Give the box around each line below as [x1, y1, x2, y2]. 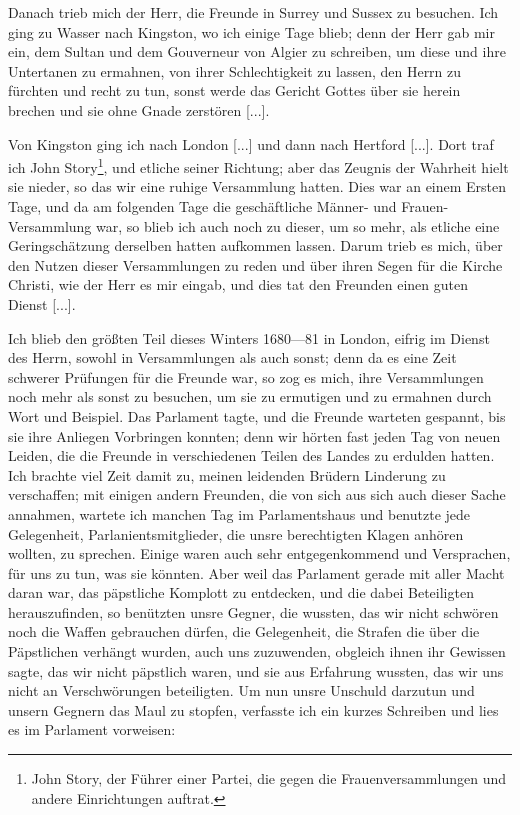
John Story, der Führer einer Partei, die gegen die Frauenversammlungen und [31, 768, 507, 789]
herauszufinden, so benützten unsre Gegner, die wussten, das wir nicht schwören [8, 601, 499, 622]
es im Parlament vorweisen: [8, 719, 176, 740]
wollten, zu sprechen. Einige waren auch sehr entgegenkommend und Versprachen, [8, 543, 511, 564]
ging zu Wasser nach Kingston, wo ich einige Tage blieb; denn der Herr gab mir [8, 21, 495, 42]
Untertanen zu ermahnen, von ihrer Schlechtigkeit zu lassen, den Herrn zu [8, 60, 462, 81]
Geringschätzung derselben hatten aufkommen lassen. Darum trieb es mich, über [8, 235, 503, 256]
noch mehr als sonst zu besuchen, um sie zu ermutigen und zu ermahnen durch [8, 386, 492, 407]
